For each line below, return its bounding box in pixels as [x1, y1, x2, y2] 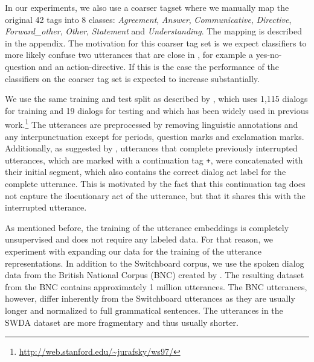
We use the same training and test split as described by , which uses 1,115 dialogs [5, 92, 308, 105]
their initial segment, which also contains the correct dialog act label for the [5, 165, 286, 178]
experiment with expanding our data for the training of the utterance [5, 245, 261, 257]
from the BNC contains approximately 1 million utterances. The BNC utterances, [5, 280, 307, 293]
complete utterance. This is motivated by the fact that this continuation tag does [5, 177, 306, 190]
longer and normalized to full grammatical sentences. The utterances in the [5, 303, 283, 316]
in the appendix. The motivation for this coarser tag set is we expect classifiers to [5, 36, 307, 49]
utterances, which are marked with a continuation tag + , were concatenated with [5, 153, 303, 166]
